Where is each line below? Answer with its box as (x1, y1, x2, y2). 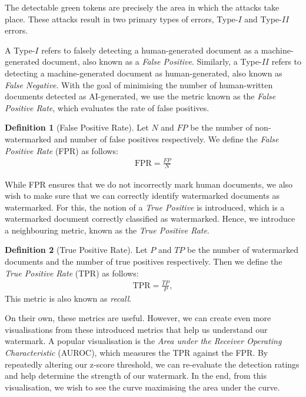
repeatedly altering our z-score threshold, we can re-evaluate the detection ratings (5, 358, 300, 370)
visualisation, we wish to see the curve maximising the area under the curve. (5, 381, 280, 393)
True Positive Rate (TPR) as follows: (5, 266, 139, 279)
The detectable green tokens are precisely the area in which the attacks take (5, 1, 280, 13)
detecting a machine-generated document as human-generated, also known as (5, 66, 282, 79)
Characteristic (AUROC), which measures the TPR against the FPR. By (5, 346, 268, 358)
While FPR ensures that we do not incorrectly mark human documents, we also (5, 178, 293, 190)
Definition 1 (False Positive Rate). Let (5, 121, 149, 134)
